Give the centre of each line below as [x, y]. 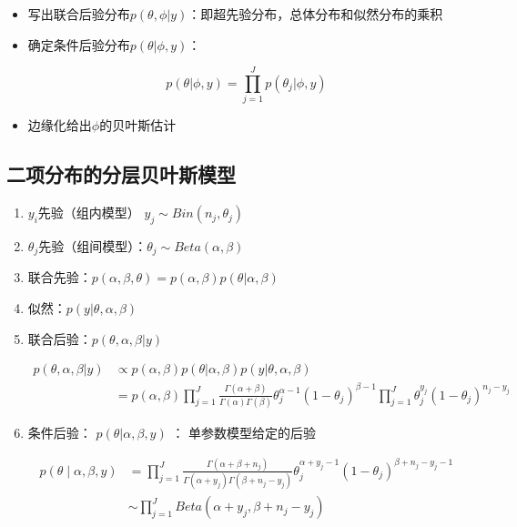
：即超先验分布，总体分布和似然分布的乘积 [315, 14]
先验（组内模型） [89, 213]
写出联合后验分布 [79, 14]
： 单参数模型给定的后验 [244, 433]
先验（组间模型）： [93, 245]
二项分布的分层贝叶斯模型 [121, 174]
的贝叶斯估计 [138, 125]
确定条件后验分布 [79, 44]
